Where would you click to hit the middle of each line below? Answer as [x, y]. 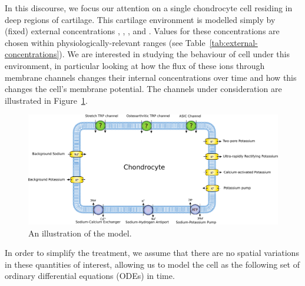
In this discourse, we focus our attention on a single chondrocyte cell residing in [149, 8]
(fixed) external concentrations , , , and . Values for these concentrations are [142, 31]
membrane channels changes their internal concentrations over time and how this [151, 77]
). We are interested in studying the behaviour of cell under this [174, 54]
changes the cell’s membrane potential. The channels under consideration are [143, 89]
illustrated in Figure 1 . [46, 100]
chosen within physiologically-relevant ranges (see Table [105, 42]
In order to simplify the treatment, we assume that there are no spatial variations [152, 253]
